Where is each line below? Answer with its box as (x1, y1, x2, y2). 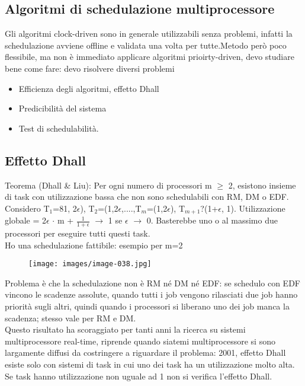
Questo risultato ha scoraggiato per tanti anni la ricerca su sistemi (5, 323, 246, 336)
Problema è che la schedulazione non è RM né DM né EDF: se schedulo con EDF (5, 276, 300, 289)
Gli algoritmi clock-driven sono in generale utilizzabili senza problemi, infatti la (5, 27, 293, 40)
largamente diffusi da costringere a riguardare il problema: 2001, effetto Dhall (5, 346, 286, 359)
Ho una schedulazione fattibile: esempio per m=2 (5, 238, 183, 251)
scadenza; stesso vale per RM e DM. (5, 311, 136, 324)
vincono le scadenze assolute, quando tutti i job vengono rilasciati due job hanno (5, 288, 298, 301)
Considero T (5, 202, 50, 214)
